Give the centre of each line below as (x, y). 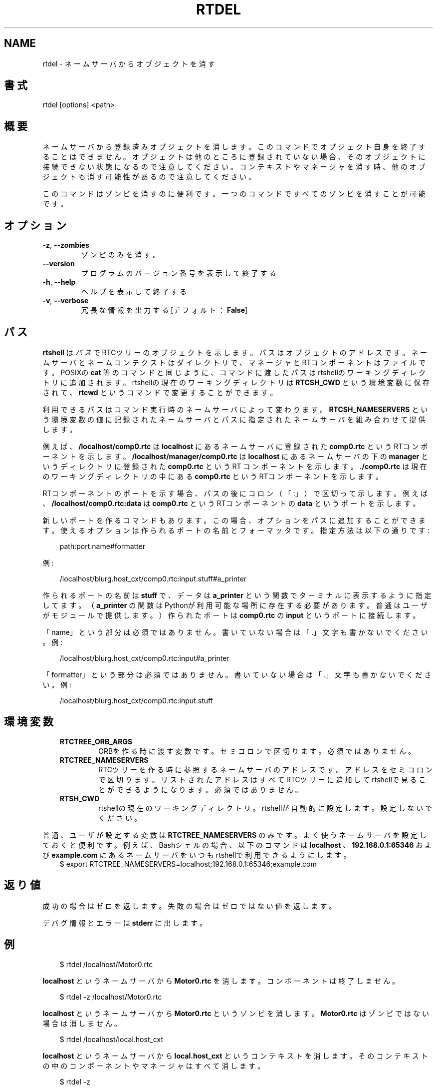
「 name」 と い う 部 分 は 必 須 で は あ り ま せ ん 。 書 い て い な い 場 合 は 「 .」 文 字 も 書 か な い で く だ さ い (235, 632)
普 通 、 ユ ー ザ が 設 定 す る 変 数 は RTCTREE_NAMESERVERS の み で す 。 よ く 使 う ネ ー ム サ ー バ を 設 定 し (235, 835)
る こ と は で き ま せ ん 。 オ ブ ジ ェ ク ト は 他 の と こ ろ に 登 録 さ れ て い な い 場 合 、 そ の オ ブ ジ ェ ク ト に (234, 157)
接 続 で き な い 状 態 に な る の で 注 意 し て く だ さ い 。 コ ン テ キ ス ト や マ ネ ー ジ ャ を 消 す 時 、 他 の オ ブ (234, 167)
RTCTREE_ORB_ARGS (96, 741)
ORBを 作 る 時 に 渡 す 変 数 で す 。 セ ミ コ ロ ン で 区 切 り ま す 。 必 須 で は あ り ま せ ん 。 (257, 751)
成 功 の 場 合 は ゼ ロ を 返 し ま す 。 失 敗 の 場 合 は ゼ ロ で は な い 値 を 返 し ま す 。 (189, 906)
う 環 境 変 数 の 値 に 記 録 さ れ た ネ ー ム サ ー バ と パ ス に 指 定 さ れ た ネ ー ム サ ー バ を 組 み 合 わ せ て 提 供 (234, 419)
